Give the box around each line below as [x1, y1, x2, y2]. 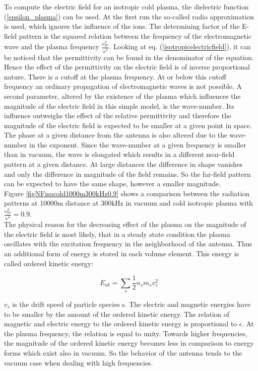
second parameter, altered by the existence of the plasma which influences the [4, 90, 241, 101]
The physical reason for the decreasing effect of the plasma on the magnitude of [4, 219, 247, 229]
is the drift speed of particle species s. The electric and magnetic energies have [12, 299, 251, 309]
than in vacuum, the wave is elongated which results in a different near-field [4, 149, 235, 159]
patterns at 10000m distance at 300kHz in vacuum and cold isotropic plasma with [4, 198, 253, 208]
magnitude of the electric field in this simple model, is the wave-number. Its [4, 100, 234, 111]
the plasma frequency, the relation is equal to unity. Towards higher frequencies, [4, 328, 248, 338]
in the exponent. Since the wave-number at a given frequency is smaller [29, 139, 246, 149]
